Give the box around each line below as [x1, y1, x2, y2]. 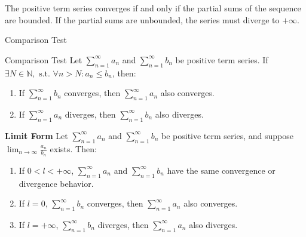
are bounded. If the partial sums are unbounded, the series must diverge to [5, 13, 280, 26]
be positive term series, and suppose [161, 129, 293, 141]
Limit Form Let [5, 129, 68, 141]
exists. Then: [50, 142, 97, 155]
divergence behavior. [19, 177, 94, 189]
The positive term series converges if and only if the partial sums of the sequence [5, 2, 301, 14]
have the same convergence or [167, 164, 276, 176]
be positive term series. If [175, 53, 268, 66]
